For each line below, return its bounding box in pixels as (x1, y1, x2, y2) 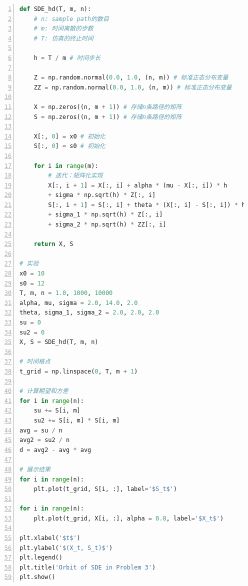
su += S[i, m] (33, 407, 80, 414)
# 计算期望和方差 (19, 387, 68, 395)
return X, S (33, 240, 73, 248)
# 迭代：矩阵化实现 (48, 172, 103, 179)
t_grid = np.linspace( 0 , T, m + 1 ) (19, 367, 138, 375)
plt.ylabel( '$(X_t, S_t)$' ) (19, 544, 113, 551)
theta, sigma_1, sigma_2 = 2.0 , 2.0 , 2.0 (19, 309, 159, 316)
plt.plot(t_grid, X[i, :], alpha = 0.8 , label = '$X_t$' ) (33, 514, 224, 522)
